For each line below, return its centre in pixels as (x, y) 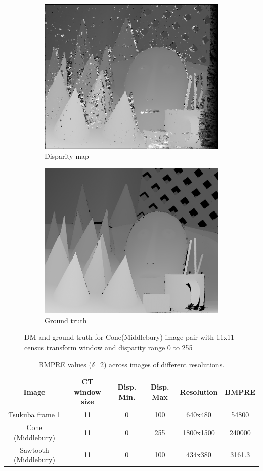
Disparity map (67, 156)
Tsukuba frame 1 (34, 415)
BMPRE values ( (65, 364)
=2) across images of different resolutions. (160, 364)
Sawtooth (34, 449)
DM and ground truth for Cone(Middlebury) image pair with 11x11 (129, 337)
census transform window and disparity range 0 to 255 (108, 347)
